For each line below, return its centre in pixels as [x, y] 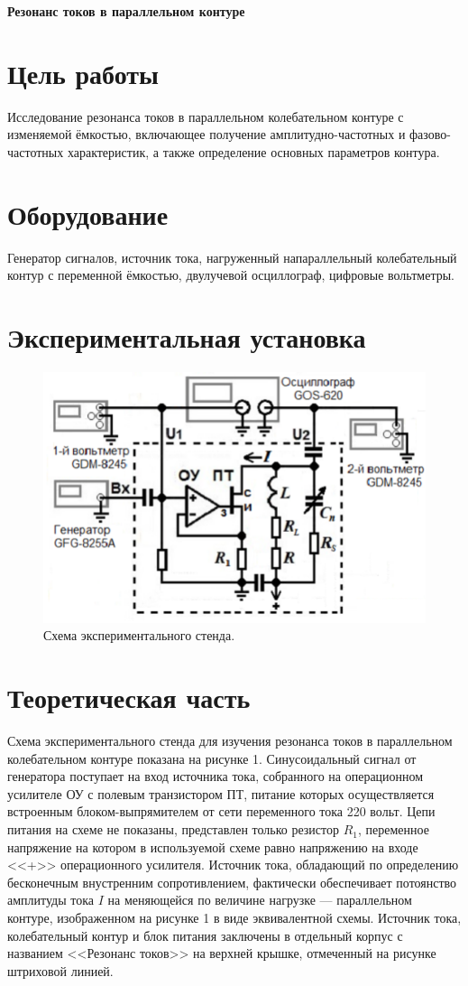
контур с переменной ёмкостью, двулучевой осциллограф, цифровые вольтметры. [231, 275]
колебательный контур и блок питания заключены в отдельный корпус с [205, 935]
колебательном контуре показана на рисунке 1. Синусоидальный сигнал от [212, 758]
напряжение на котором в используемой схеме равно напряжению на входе [213, 846]
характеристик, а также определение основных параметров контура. [253, 151]
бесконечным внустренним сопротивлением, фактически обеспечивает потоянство [232, 882]
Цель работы [83, 73]
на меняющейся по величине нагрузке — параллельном [260, 900]
